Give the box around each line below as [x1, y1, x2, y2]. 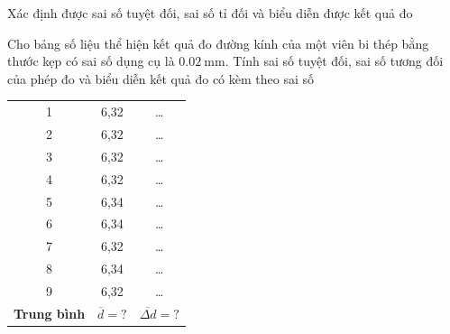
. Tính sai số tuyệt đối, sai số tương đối [225, 51, 444, 70]
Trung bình [14, 303, 86, 322]
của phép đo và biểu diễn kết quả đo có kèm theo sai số [7, 69, 315, 88]
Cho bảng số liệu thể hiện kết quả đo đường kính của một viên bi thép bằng [7, 33, 429, 52]
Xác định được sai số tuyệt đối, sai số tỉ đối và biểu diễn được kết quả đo [7, 4, 413, 22]
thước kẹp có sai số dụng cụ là [7, 51, 175, 70]
